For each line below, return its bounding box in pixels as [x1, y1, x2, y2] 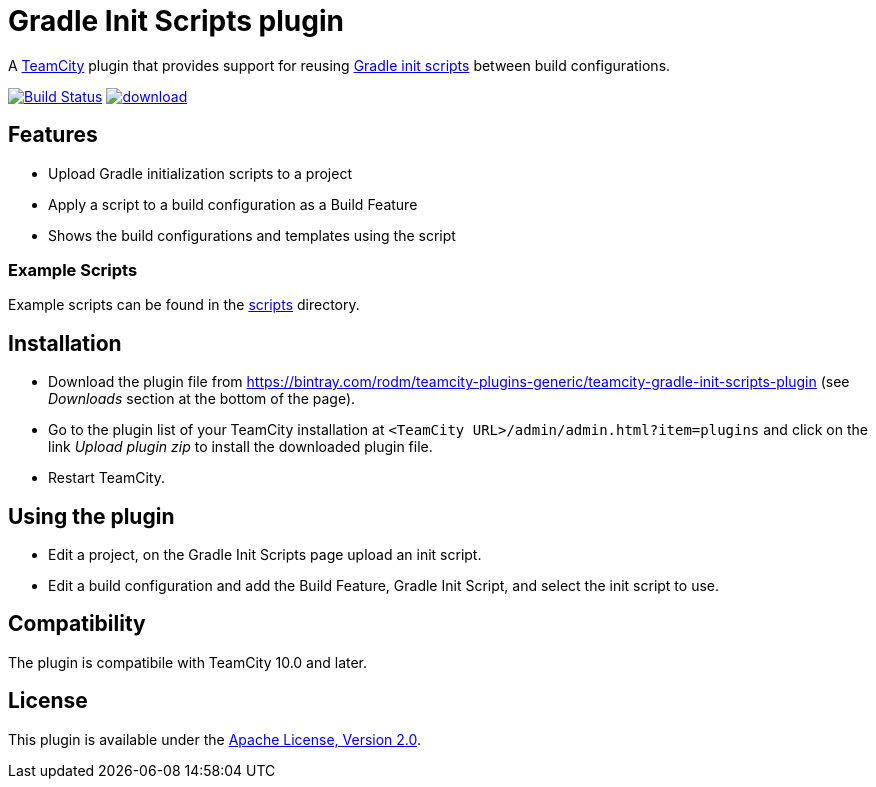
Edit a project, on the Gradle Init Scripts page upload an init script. [48, 546, 482, 564]
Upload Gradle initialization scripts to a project [48, 164, 352, 182]
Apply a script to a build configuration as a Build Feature [48, 195, 418, 213]
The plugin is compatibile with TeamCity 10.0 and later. [8, 653, 368, 671]
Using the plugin [8, 503, 175, 529]
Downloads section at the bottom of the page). [48, 390, 356, 408]
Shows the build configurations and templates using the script [48, 226, 456, 244]
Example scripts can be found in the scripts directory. [8, 296, 360, 314]
